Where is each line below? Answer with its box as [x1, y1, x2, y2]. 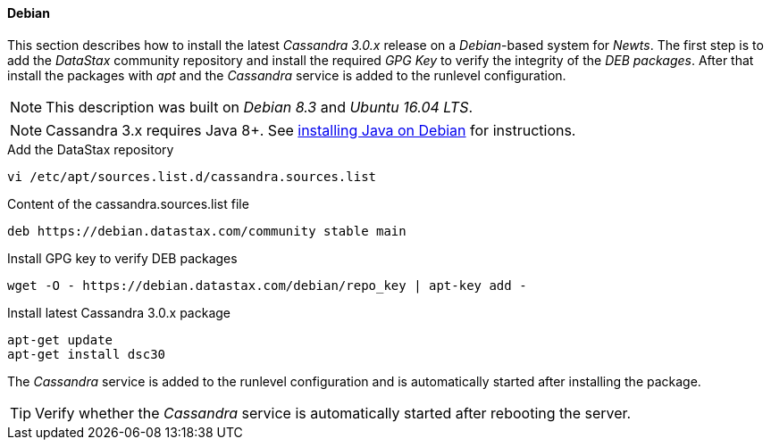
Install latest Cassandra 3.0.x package [7, 304, 231, 320]
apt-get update [7, 332, 113, 347]
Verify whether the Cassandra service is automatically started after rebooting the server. [35, 403, 632, 422]
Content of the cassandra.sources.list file [7, 195, 249, 211]
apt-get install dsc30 [7, 346, 166, 361]
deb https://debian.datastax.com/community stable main [7, 223, 406, 238]
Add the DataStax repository [7, 141, 174, 157]
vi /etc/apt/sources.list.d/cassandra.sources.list [7, 169, 377, 184]
